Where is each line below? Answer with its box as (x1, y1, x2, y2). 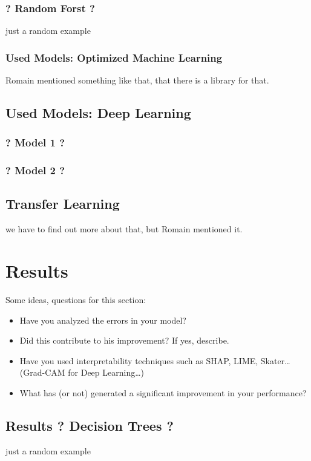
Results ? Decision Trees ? (5, 416, 174, 434)
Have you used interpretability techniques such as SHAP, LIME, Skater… (19, 354, 290, 367)
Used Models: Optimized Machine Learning (5, 50, 223, 65)
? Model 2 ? (5, 163, 65, 178)
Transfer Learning (5, 194, 120, 213)
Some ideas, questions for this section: (5, 293, 146, 306)
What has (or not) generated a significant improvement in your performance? (19, 386, 307, 399)
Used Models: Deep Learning (5, 103, 191, 122)
